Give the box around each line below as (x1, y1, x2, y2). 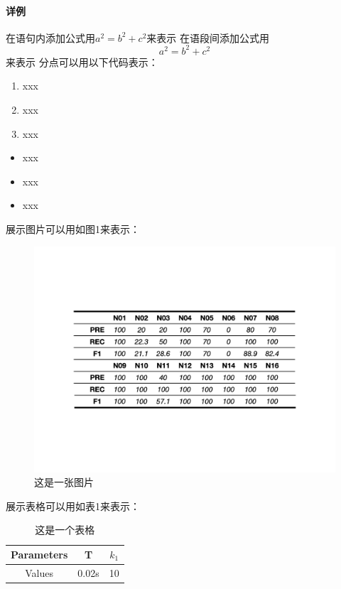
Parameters (11, 547, 68, 562)
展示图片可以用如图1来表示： (6, 222, 140, 237)
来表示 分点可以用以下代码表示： (6, 54, 158, 69)
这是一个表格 (35, 522, 95, 537)
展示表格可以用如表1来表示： (6, 498, 140, 513)
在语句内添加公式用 (6, 30, 95, 45)
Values (25, 565, 53, 580)
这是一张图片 (34, 475, 94, 490)
